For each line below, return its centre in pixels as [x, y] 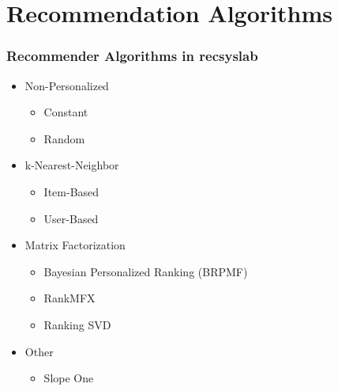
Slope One [69, 378]
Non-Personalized [67, 85]
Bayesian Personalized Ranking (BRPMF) [146, 271]
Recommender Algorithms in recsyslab [132, 56]
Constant [66, 112]
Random [64, 138]
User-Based [71, 218]
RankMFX [69, 298]
